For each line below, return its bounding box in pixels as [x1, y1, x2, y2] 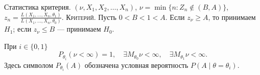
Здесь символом [4, 59, 54, 70]
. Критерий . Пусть [61, 11, 117, 22]
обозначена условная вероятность [84, 59, 188, 70]
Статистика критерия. [4, 2, 71, 12]
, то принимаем [208, 11, 256, 22]
